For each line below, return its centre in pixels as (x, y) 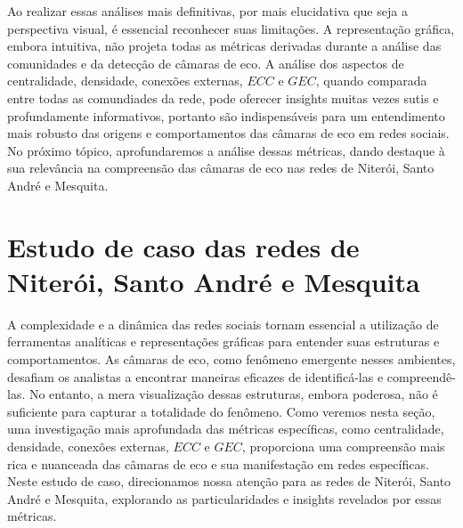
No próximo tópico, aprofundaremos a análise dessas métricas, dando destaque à (226, 150)
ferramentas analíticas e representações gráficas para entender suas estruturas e (223, 341)
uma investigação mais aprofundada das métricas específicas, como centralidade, (226, 429)
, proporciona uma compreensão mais (343, 446)
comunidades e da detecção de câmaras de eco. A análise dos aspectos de (206, 63)
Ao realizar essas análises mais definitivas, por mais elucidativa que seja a (207, 11)
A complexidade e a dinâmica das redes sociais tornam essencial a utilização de (223, 324)
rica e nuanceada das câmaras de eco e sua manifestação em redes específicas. (218, 463)
